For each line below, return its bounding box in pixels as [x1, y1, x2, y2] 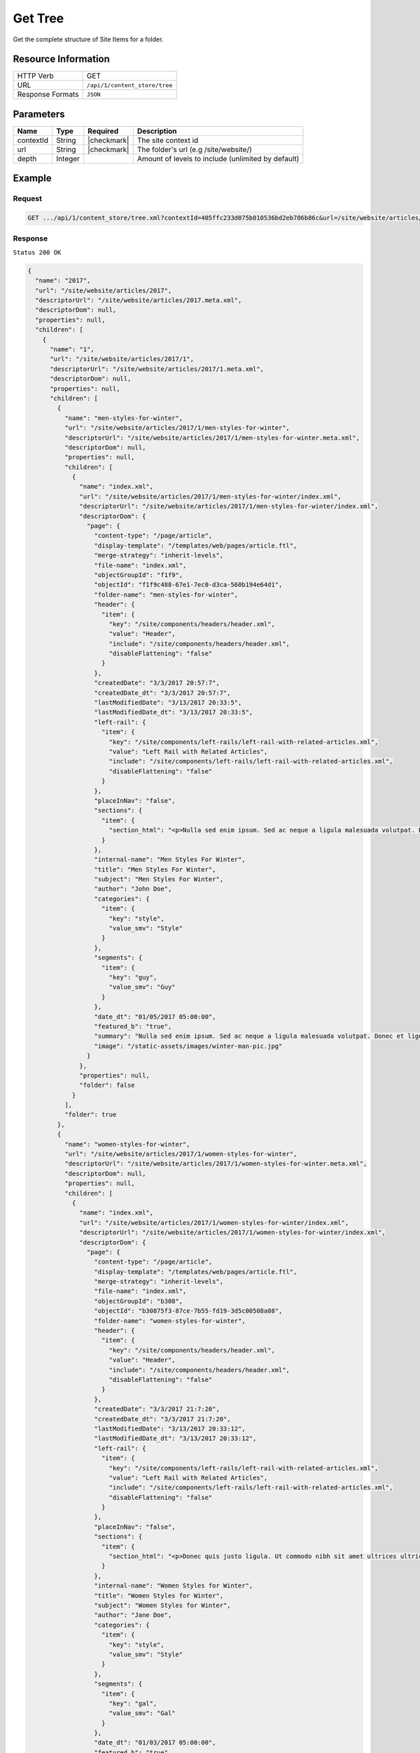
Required [87, 126, 119, 136]
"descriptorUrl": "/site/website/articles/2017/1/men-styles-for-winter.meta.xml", [64, 433, 360, 442]
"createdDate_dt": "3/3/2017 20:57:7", [94, 689, 231, 697]
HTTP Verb [17, 71, 54, 81]
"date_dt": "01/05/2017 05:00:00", [94, 1013, 216, 1020]
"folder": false [79, 1081, 136, 1090]
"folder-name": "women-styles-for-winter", [94, 1317, 246, 1325]
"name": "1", [50, 345, 94, 353]
